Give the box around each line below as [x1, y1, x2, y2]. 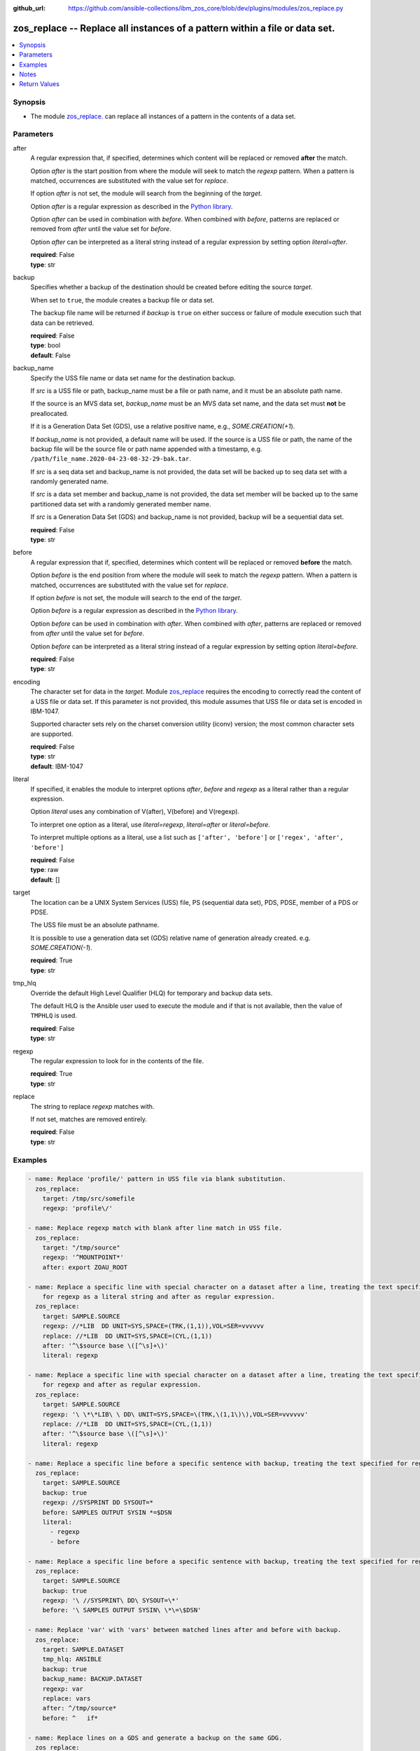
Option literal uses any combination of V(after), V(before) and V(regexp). [30, 808, 240, 816]
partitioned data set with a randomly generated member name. [30, 499, 211, 508]
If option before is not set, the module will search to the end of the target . [30, 593, 242, 602]
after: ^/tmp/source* [42, 1704, 117, 1712]
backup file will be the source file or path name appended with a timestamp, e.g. [30, 445, 262, 453]
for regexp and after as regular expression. [42, 1380, 202, 1389]
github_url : [13, 4, 45, 12]
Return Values [19, 80, 59, 88]
